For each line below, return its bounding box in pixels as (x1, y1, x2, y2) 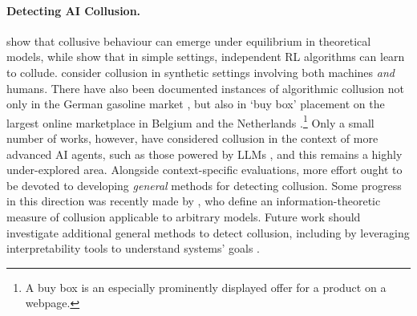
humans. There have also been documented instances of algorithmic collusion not (6, 79, 404, 96)
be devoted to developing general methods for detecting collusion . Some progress (6, 176, 402, 193)
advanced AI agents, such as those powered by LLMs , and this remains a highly (6, 145, 403, 162)
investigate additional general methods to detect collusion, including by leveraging (6, 224, 410, 241)
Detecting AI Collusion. (6, 2, 141, 18)
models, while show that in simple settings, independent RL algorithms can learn (6, 48, 405, 65)
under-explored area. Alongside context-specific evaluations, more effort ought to (6, 161, 403, 178)
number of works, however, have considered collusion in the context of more (6, 130, 379, 147)
